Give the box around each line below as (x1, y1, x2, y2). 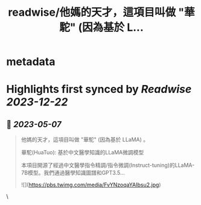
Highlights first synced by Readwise (6, 83, 192, 96)
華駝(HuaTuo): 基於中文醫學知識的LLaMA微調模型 (21, 149, 144, 156)
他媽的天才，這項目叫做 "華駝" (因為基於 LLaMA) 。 (21, 136, 149, 143)
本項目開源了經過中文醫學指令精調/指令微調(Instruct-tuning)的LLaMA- (21, 162, 195, 169)
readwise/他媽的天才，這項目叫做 (8, 5, 176, 19)
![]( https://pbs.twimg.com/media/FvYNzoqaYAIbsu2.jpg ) (21, 181, 161, 189)
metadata (6, 55, 56, 69)
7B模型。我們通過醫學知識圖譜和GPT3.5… (21, 169, 125, 177)
